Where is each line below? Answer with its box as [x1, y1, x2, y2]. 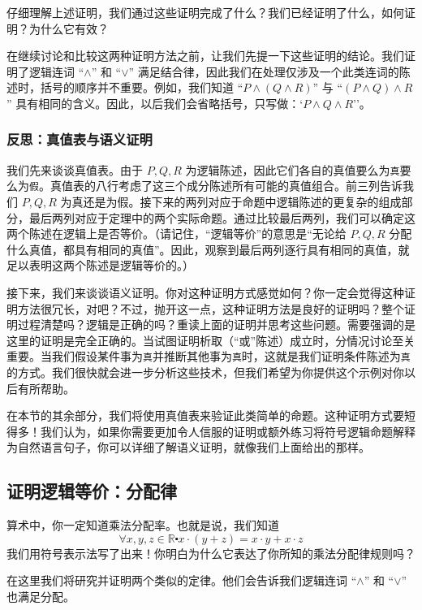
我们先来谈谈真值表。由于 [6, 161, 143, 178]
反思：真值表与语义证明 [6, 129, 153, 149]
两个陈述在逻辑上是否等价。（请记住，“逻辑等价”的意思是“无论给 [6, 225, 347, 242]
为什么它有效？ [28, 19, 109, 37]
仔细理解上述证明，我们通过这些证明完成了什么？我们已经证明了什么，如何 [6, 4, 404, 20]
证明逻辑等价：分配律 [6, 478, 177, 504]
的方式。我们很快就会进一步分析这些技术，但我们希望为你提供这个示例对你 [6, 364, 404, 381]
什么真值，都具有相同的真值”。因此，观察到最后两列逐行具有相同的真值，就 [6, 240, 410, 257]
